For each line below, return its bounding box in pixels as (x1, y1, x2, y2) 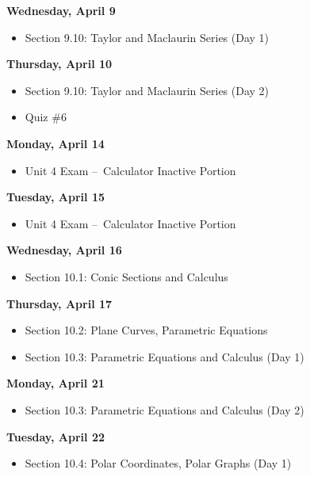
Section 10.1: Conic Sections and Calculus (25, 268, 228, 284)
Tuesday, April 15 (6, 189, 105, 205)
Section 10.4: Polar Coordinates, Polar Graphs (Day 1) (25, 455, 292, 471)
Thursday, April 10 (6, 55, 113, 72)
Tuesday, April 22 (6, 428, 105, 445)
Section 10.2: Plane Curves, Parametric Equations (25, 322, 268, 338)
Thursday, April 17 (6, 295, 113, 311)
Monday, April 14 (6, 135, 105, 151)
